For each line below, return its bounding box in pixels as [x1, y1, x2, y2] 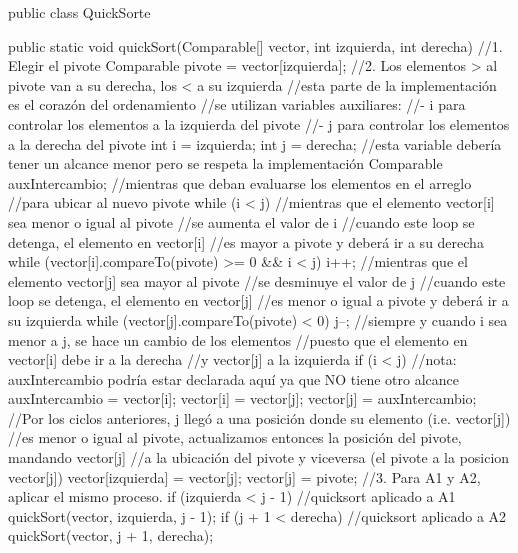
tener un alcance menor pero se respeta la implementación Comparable [8, 153, 443, 174]
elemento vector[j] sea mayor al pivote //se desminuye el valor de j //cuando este [8, 270, 506, 291]
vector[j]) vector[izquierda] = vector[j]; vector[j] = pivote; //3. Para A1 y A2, [8, 466, 481, 487]
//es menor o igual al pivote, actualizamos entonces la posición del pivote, [8, 427, 462, 448]
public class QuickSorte [8, 2, 151, 22]
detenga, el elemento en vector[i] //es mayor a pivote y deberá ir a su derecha [8, 231, 484, 252]
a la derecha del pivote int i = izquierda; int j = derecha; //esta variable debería [8, 133, 502, 154]
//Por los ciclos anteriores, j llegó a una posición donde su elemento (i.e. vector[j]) [8, 407, 511, 428]
